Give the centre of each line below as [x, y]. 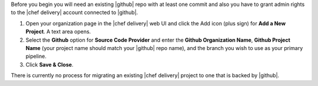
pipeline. [36, 57]
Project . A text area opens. [58, 32]
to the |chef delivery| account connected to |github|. [74, 12]
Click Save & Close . [49, 64]
